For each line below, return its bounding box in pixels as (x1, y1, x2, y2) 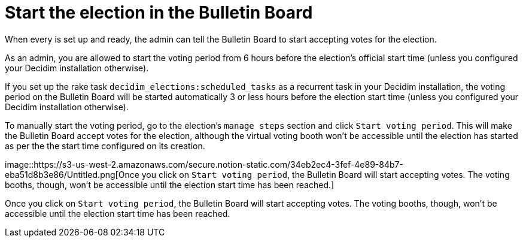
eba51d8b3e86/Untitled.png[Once (5, 169, 139, 180)
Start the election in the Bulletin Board (5, 2, 313, 23)
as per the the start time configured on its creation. (5, 140, 205, 151)
